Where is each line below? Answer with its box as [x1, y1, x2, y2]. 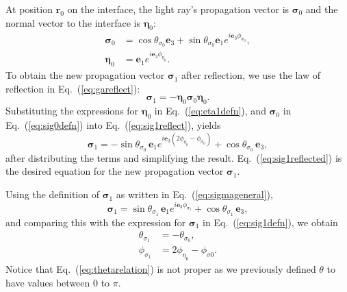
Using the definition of [5, 187, 99, 202]
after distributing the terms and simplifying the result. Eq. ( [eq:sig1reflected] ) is [5, 150, 342, 165]
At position [5, 2, 53, 16]
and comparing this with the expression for [5, 215, 186, 229]
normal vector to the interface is [5, 15, 140, 29]
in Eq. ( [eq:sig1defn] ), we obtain [203, 215, 338, 229]
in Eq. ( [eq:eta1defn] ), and [154, 104, 266, 118]
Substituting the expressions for [5, 104, 139, 118]
